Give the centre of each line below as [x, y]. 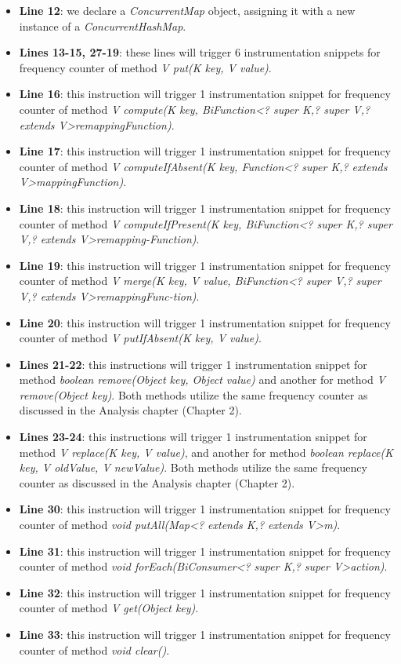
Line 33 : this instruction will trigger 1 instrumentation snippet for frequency [205, 634]
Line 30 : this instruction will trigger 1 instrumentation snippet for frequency [205, 509]
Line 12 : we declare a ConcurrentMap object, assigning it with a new [187, 10]
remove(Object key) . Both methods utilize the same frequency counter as [193, 394]
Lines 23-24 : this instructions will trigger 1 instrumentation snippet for [193, 437]
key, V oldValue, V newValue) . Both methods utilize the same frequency [193, 467]
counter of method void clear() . [94, 649]
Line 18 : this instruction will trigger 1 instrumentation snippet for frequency [205, 208]
